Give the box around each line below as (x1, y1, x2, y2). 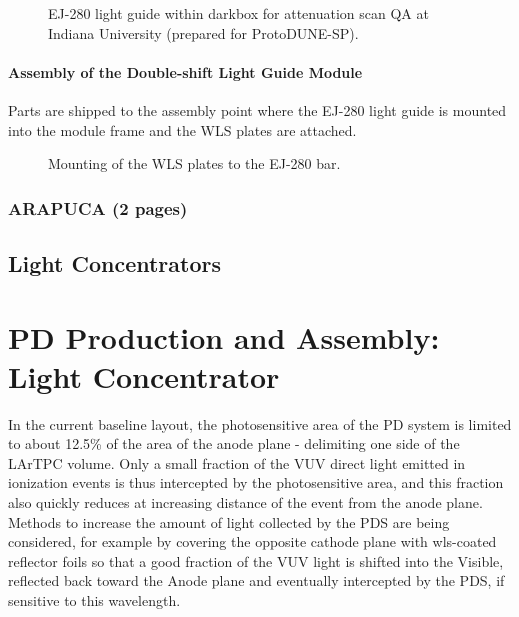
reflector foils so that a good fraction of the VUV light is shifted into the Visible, (8, 550, 504, 571)
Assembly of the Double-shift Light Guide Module (8, 61, 363, 82)
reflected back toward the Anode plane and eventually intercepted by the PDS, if (8, 570, 505, 591)
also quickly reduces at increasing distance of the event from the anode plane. (8, 492, 483, 513)
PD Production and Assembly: (8, 316, 440, 357)
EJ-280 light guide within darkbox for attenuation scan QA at (48, 3, 429, 23)
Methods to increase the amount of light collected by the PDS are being (8, 511, 450, 532)
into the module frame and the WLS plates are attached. (8, 119, 357, 140)
